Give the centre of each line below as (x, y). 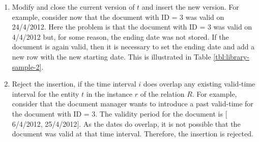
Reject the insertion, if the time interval (74, 84)
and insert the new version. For (190, 7)
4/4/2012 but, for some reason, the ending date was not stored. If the (120, 36)
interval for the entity (46, 93)
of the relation (162, 93)
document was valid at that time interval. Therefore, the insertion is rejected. (133, 134)
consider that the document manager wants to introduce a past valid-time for (133, 104)
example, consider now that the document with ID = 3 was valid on (118, 17)
